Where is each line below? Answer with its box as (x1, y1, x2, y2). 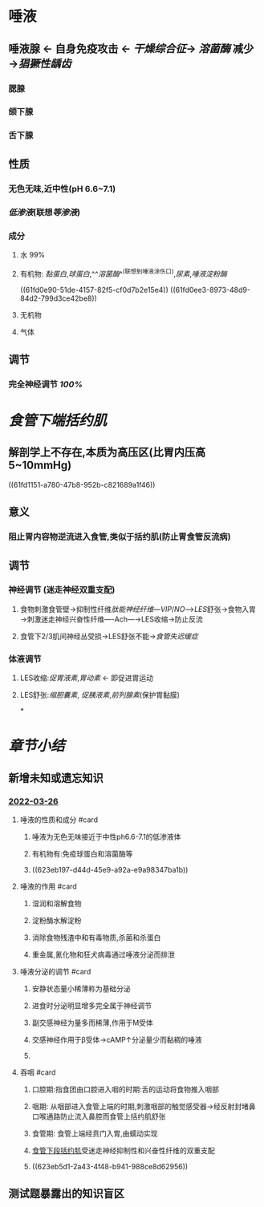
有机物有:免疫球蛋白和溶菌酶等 (31, 849, 133, 859)
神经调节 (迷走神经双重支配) (8, 585, 116, 596)
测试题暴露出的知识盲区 (8, 1187, 124, 1201)
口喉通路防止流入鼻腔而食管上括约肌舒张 (31, 1112, 166, 1121)
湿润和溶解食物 (31, 899, 82, 909)
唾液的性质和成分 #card (19, 815, 99, 824)
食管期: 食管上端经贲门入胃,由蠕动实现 (31, 1128, 158, 1139)
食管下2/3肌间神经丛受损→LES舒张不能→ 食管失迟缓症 (19, 631, 199, 641)
